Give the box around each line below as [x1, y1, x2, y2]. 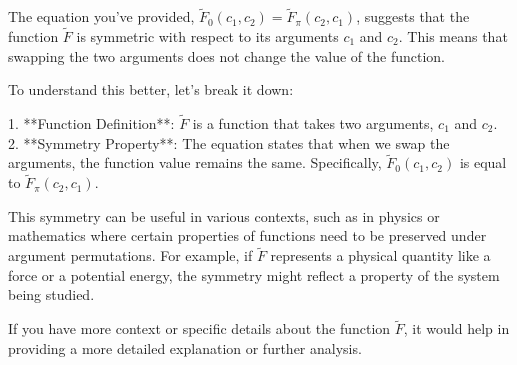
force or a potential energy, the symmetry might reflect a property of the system [8, 264, 500, 285]
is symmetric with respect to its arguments [76, 26, 339, 47]
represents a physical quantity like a [270, 245, 491, 266]
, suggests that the [356, 6, 470, 27]
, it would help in [403, 318, 510, 339]
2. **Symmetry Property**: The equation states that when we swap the [8, 132, 450, 153]
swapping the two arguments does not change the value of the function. [8, 45, 445, 66]
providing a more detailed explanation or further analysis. [8, 337, 362, 358]
